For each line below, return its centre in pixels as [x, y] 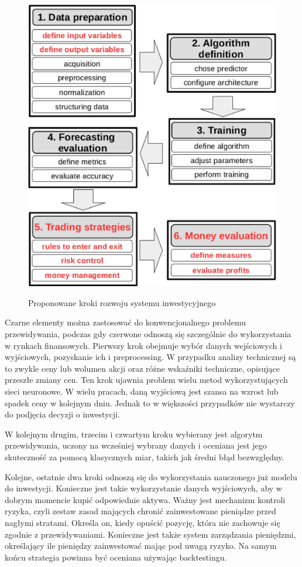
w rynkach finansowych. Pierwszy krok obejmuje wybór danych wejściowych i [143, 345]
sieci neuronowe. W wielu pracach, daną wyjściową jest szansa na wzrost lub [142, 391]
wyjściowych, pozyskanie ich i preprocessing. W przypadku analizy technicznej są [150, 357]
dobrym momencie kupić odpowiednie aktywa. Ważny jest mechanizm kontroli [145, 499]
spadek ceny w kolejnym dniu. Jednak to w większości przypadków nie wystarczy [150, 403]
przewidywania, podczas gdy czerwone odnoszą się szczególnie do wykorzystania [148, 334]
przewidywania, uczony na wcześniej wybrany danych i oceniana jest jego [136, 445]
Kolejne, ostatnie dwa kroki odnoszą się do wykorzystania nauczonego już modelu [151, 476]
